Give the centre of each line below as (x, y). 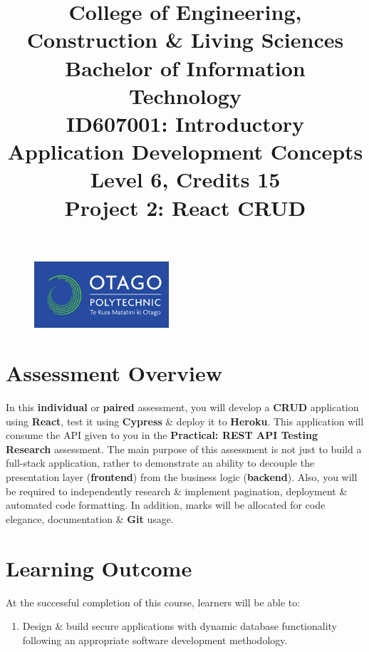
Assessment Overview (114, 373)
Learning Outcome (99, 568)
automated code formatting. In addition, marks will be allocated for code (166, 505)
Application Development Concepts (185, 151)
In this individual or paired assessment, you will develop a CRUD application (182, 407)
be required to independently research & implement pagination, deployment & (177, 491)
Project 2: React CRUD (185, 207)
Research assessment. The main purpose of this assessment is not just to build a (184, 449)
